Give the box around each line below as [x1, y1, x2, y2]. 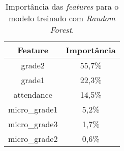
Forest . [50, 24, 74, 35]
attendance [13, 89, 52, 100]
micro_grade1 [8, 103, 58, 115]
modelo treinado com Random [8, 12, 115, 24]
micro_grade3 [8, 118, 58, 130]
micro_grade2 [8, 133, 58, 144]
